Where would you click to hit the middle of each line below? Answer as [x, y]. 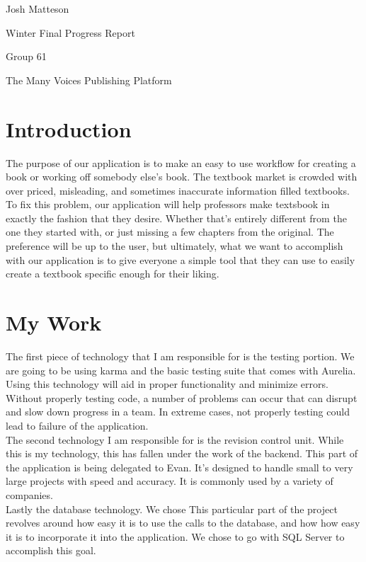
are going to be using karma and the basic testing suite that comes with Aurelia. [181, 370]
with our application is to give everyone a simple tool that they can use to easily [181, 259]
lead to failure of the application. [77, 425]
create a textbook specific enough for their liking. [113, 274]
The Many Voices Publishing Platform [89, 80]
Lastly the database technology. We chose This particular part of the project [172, 509]
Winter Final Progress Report [70, 32]
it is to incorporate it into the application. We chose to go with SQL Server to [175, 536]
